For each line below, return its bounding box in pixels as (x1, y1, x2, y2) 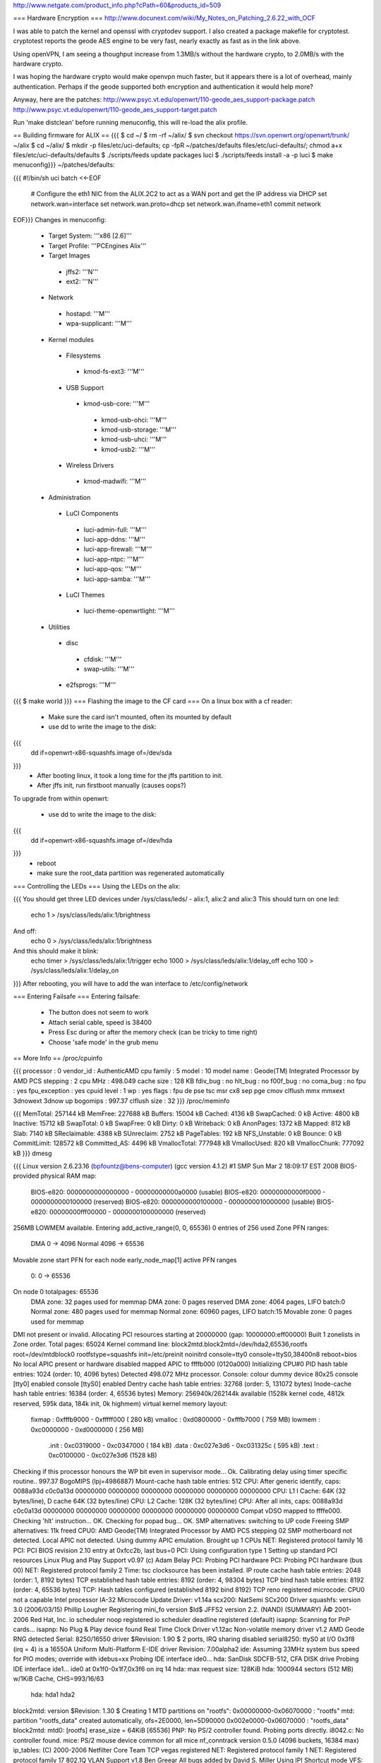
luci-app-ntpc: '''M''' (83, 554, 145, 563)
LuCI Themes (66, 590, 105, 599)
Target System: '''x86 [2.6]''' (48, 231, 132, 240)
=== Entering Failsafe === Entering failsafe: (13, 992, 140, 1001)
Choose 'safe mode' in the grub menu (48, 1037, 159, 1047)
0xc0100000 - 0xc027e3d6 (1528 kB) (48, 1451, 158, 1460)
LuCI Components (66, 509, 119, 518)
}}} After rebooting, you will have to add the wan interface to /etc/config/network (13, 979, 248, 987)
